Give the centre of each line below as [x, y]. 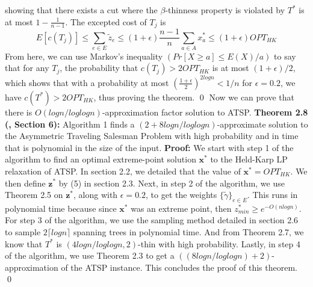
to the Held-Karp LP [249, 159]
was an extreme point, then [181, 208]
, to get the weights [181, 195]
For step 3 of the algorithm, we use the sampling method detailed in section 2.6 [152, 220]
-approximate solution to [262, 124]
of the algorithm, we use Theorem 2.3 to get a [90, 255]
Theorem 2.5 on [34, 195]
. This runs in [272, 195]
